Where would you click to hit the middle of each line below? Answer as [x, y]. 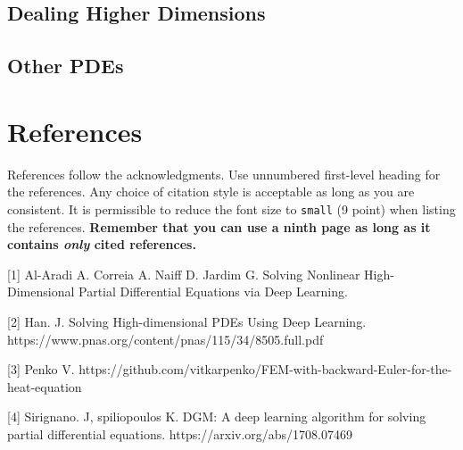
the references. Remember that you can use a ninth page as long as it [219, 226]
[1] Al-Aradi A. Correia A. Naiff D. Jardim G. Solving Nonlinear [184, 274]
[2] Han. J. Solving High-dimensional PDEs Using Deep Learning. [187, 321]
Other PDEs [66, 66]
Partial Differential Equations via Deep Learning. [213, 292]
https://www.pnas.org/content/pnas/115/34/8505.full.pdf [165, 339]
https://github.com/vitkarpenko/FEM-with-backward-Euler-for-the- [265, 369]
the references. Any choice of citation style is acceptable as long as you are [211, 192]
